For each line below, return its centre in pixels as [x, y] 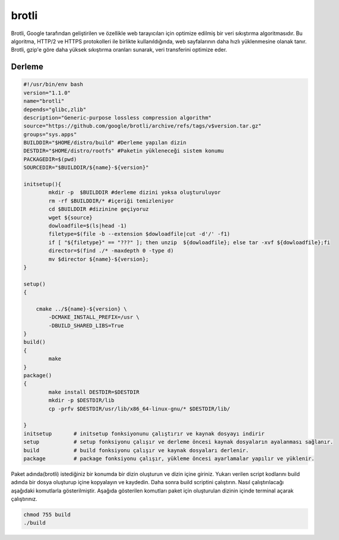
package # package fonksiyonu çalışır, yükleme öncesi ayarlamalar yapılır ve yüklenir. [169, 458]
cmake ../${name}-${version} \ [81, 309]
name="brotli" [44, 101]
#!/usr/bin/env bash [53, 84]
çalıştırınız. [24, 499]
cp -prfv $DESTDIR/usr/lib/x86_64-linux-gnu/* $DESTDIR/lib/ [139, 409]
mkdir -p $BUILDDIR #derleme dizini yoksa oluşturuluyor [134, 192]
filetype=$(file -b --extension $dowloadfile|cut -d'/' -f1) [139, 234]
